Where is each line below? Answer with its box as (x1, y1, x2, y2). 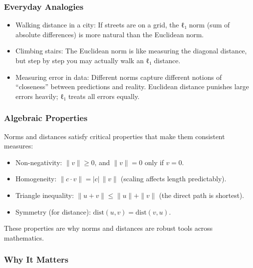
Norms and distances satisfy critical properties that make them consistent (4, 131, 225, 141)
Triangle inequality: (15, 190, 74, 200)
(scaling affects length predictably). (120, 173, 227, 184)
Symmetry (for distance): (15, 206, 91, 217)
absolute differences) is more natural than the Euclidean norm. (15, 29, 204, 39)
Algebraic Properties (4, 112, 88, 124)
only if (144, 157, 164, 167)
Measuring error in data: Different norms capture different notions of (15, 72, 222, 82)
